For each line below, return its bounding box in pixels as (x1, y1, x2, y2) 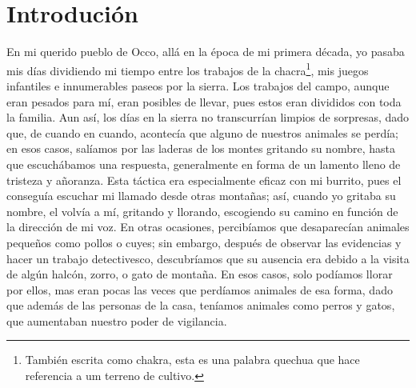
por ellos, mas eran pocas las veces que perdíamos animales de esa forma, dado (6, 281, 393, 298)
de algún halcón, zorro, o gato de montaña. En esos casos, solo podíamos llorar (6, 266, 393, 282)
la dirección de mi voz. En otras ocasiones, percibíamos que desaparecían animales (6, 218, 410, 235)
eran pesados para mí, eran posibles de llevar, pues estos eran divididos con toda (6, 93, 402, 110)
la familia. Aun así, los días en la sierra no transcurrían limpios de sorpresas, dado (6, 109, 410, 126)
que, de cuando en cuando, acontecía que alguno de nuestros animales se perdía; (6, 124, 398, 141)
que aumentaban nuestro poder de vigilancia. (6, 312, 227, 329)
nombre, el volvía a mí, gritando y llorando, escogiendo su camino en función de (6, 202, 398, 219)
